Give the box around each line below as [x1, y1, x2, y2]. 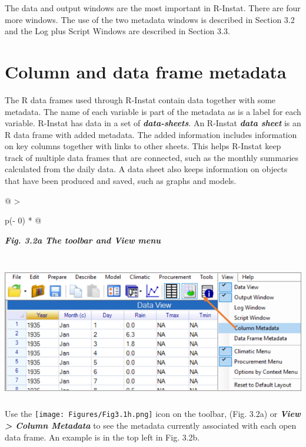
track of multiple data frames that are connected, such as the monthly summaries [5, 151, 299, 163]
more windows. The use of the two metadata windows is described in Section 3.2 [5, 13, 295, 25]
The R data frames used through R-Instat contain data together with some [5, 93, 276, 106]
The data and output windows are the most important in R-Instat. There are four [5, 2, 301, 14]
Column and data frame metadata [5, 59, 287, 83]
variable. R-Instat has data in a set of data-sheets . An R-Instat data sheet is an [5, 117, 301, 129]
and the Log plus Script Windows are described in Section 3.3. [5, 25, 230, 37]
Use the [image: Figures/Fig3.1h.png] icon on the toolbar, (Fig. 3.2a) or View [5, 407, 301, 420]
